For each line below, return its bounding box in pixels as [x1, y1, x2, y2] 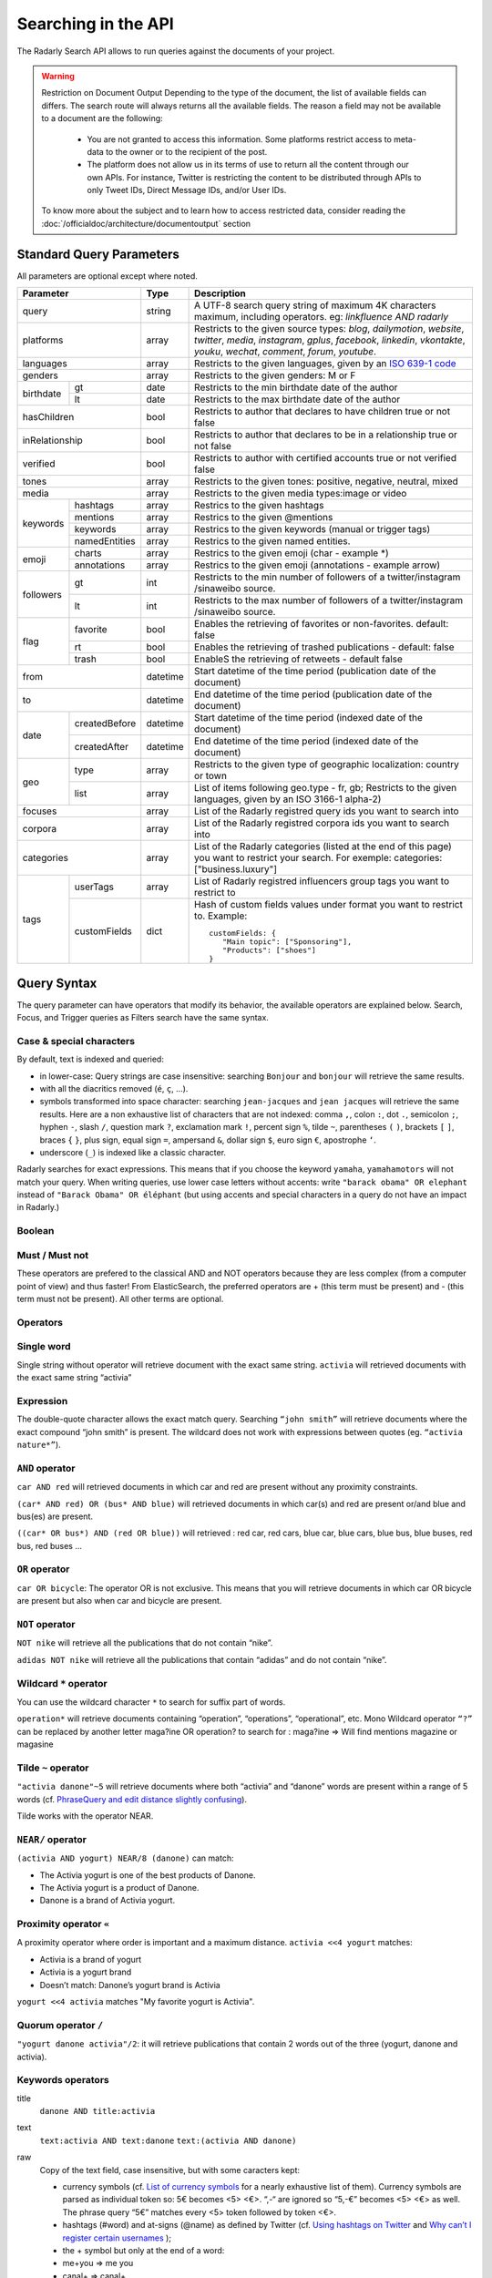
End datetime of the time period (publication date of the [194, 688, 433, 701]
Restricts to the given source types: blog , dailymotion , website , [194, 323, 465, 335]
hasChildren [22, 411, 75, 424]
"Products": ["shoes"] [221, 946, 316, 956]
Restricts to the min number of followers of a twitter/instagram [194, 570, 461, 583]
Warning [41, 70, 75, 81]
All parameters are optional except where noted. [16, 270, 198, 282]
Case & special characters [16, 1034, 136, 1047]
